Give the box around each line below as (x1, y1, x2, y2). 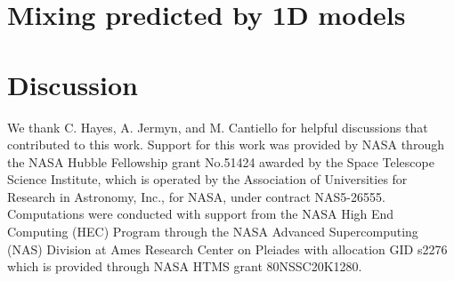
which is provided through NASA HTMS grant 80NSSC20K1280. (7, 257, 362, 276)
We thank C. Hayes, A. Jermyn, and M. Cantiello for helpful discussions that (7, 117, 428, 136)
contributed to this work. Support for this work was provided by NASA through (7, 135, 444, 154)
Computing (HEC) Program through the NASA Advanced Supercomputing (7, 222, 418, 241)
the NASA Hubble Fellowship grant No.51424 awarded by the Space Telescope (7, 152, 434, 171)
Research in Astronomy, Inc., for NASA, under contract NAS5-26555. (7, 187, 385, 205)
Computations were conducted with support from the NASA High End (7, 205, 394, 223)
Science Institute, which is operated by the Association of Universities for (7, 170, 408, 189)
